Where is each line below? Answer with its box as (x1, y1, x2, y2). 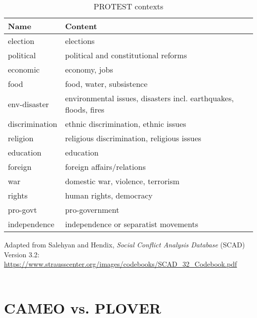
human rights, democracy (65, 190, 153, 201)
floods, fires (65, 104, 105, 115)
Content (65, 20, 97, 32)
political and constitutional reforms (65, 49, 187, 61)
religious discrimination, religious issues (65, 132, 202, 144)
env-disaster (8, 98, 49, 110)
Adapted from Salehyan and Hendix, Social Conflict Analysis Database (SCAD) (4, 239, 245, 249)
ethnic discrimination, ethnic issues (65, 118, 186, 129)
